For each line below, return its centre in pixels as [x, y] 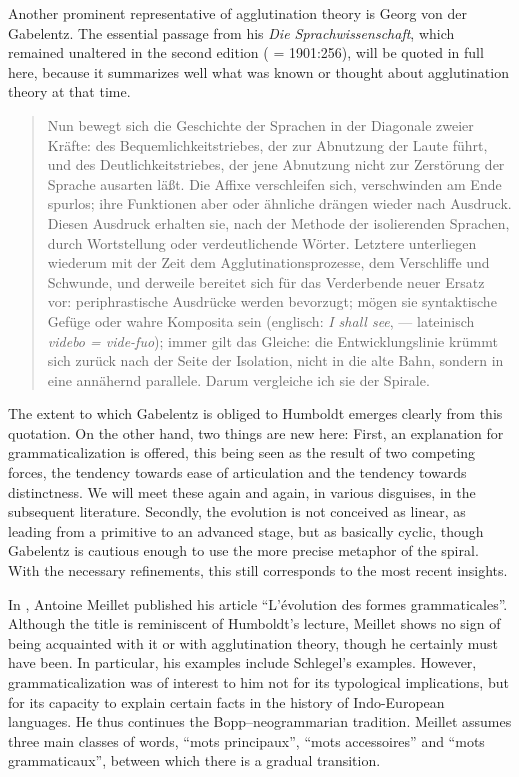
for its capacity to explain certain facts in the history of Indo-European [226, 701]
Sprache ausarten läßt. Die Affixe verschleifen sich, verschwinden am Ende [274, 183]
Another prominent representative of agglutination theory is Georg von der [238, 13]
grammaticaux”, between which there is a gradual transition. [194, 760]
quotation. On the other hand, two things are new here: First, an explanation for [256, 432]
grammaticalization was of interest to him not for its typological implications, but [258, 682]
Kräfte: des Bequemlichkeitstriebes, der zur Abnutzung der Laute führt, [267, 144]
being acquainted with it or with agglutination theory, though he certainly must [253, 642]
